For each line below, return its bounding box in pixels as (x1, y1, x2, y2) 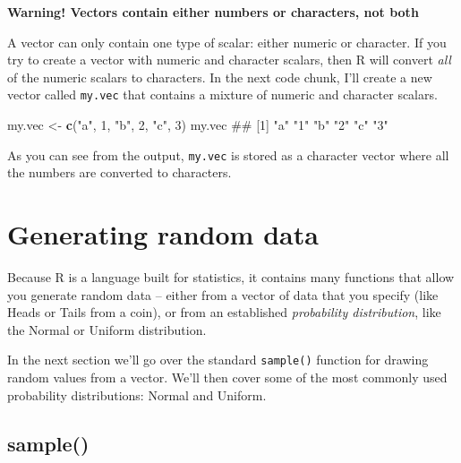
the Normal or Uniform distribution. (7, 320, 207, 339)
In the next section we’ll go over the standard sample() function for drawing (7, 350, 429, 369)
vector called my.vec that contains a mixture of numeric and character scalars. (7, 85, 438, 104)
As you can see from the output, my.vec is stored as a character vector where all (7, 145, 449, 164)
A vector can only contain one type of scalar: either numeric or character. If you (7, 32, 447, 51)
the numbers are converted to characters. (7, 163, 232, 182)
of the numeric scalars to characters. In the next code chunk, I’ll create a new (7, 67, 432, 86)
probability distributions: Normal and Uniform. (7, 385, 267, 404)
